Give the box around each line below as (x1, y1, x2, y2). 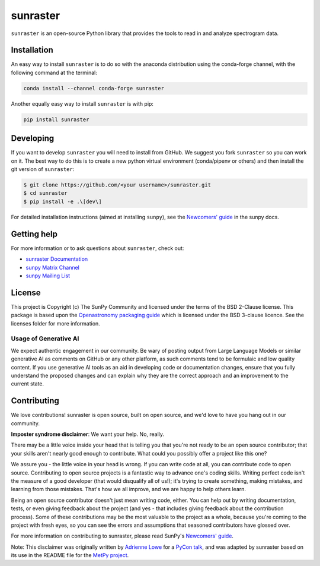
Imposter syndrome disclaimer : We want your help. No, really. (11, 431, 165, 438)
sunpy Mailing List (25, 272, 71, 279)
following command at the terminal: (11, 69, 97, 76)
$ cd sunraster (23, 190, 68, 197)
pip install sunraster (23, 116, 89, 123)
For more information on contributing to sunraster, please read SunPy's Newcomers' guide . (11, 532, 234, 540)
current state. (11, 380, 44, 387)
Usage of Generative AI (11, 334, 79, 343)
